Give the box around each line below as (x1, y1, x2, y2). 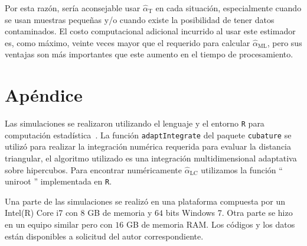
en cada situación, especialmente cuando (155, 2, 302, 14)
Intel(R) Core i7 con (5, 206, 78, 219)
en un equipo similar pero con (5, 218, 113, 231)
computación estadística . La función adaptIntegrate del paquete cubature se (5, 128, 292, 141)
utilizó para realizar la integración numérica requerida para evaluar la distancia (5, 140, 292, 153)
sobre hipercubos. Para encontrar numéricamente (5, 163, 182, 176)
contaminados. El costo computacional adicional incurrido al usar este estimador (5, 25, 296, 37)
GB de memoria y (87, 206, 152, 219)
